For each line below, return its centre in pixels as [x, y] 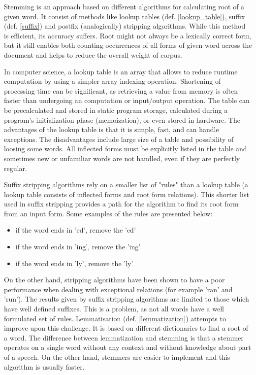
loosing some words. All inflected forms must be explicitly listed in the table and [126, 149]
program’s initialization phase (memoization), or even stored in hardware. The [122, 119]
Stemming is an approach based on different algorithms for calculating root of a [124, 6]
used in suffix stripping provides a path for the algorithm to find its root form [121, 204]
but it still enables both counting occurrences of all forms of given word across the [128, 45]
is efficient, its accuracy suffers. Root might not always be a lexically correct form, [128, 35]
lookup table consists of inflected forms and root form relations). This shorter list [127, 194]
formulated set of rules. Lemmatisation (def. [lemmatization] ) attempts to [115, 318]
